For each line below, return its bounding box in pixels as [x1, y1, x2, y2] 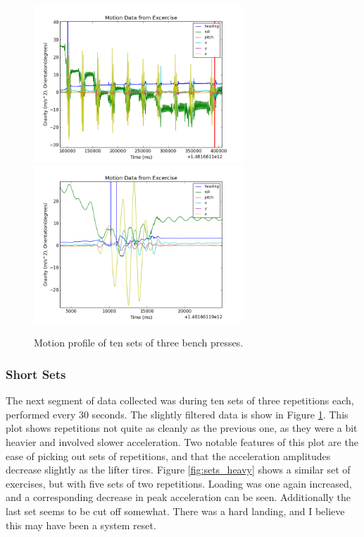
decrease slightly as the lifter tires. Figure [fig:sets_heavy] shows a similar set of [6, 462, 351, 477]
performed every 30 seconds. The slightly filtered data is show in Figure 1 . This [6, 406, 349, 421]
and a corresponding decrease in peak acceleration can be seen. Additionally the [6, 490, 351, 505]
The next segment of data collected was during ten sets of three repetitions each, [6, 393, 354, 408]
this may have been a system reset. [6, 517, 156, 532]
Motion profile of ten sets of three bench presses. [34, 335, 244, 350]
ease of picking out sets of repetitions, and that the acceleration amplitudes [6, 448, 331, 463]
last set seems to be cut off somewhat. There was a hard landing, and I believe [6, 503, 345, 518]
